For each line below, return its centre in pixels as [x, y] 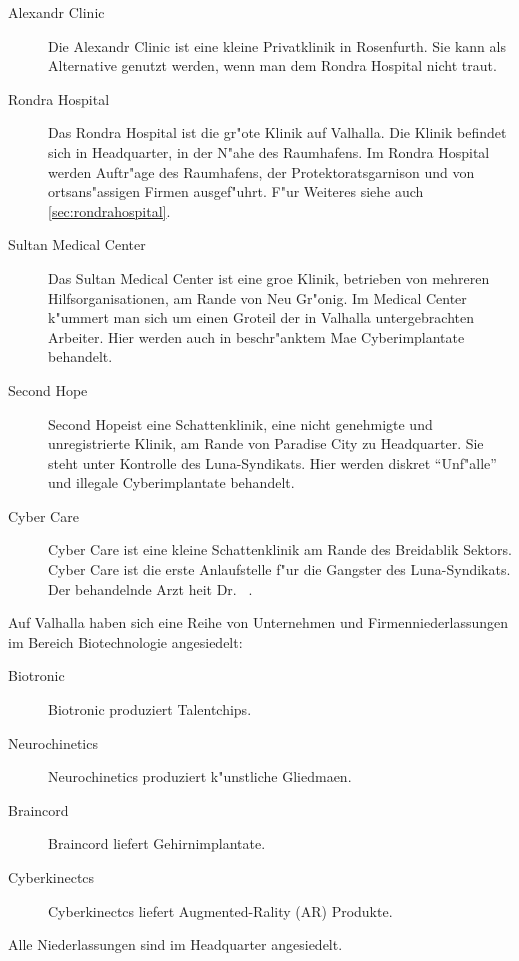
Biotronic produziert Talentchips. [150, 709]
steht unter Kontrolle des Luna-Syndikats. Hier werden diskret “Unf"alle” [272, 462]
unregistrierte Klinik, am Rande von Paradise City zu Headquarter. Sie [266, 443]
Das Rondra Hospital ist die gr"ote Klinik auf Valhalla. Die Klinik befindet [277, 132]
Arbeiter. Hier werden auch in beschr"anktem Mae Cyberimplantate [256, 336]
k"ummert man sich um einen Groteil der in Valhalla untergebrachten [261, 317]
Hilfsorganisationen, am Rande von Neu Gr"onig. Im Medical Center [257, 297]
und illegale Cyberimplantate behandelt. [171, 482]
